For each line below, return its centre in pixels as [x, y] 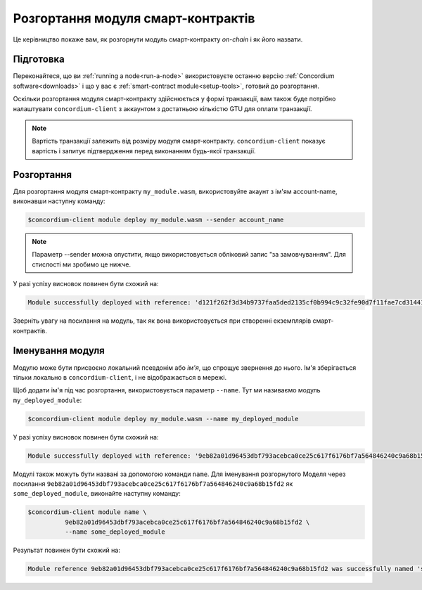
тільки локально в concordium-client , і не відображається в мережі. [120, 377]
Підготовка [39, 59]
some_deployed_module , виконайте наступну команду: [97, 494]
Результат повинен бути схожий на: [67, 550]
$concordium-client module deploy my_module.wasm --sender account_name [156, 220]
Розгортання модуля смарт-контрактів [134, 18]
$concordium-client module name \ [87, 512]
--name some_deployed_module [115, 532]
